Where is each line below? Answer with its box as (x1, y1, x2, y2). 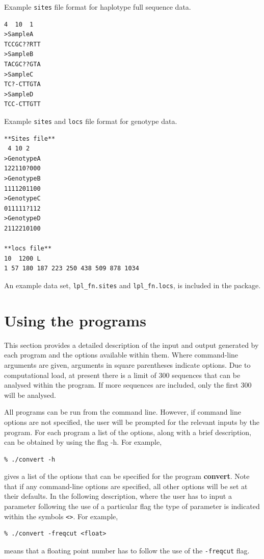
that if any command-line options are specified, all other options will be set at (4, 480, 248, 491)
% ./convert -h (4, 455, 56, 463)
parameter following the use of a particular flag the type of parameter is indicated (4, 501, 260, 512)
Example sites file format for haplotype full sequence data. (4, 2, 191, 12)
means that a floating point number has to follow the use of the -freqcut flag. (4, 545, 250, 555)
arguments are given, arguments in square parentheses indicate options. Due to (4, 359, 251, 370)
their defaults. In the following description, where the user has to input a (4, 491, 232, 501)
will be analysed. (4, 389, 56, 400)
